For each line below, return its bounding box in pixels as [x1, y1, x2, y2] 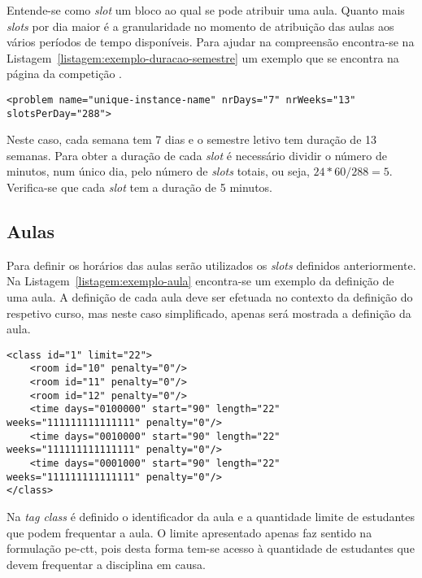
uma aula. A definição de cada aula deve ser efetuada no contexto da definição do [7, 289, 413, 306]
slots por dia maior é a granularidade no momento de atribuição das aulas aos [7, 17, 394, 34]
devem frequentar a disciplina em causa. [7, 555, 206, 572]
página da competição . [7, 65, 122, 82]
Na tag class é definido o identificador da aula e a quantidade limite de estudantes [7, 508, 415, 525]
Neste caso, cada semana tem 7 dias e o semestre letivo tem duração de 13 [7, 131, 377, 148]
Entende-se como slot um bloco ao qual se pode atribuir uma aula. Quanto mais [7, 2, 405, 18]
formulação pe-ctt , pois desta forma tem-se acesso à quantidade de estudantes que [7, 540, 415, 557]
